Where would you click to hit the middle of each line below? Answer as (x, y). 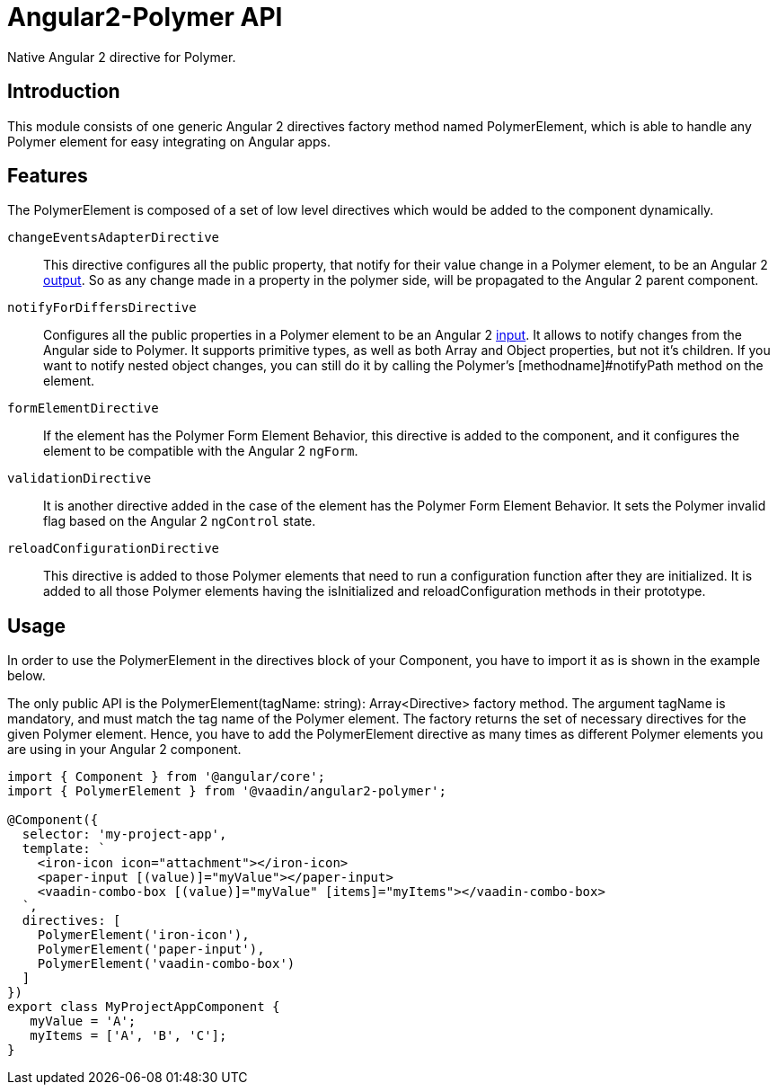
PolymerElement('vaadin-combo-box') (166, 964)
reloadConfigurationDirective (114, 549)
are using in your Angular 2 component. (124, 750)
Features (48, 176)
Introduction (64, 92)
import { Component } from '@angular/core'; (167, 777)
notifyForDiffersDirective (102, 308)
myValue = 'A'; (83, 1021)
